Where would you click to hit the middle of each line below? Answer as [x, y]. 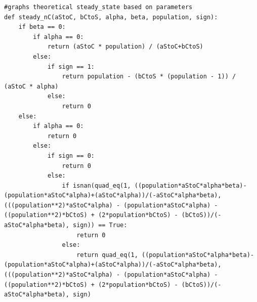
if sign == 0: [71, 156]
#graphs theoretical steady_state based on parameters [98, 7]
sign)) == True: [100, 225]
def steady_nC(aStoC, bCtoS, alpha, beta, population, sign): [111, 17]
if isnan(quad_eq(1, [96, 185]
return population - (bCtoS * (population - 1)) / [149, 77]
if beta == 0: [42, 27]
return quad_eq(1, [107, 255]
